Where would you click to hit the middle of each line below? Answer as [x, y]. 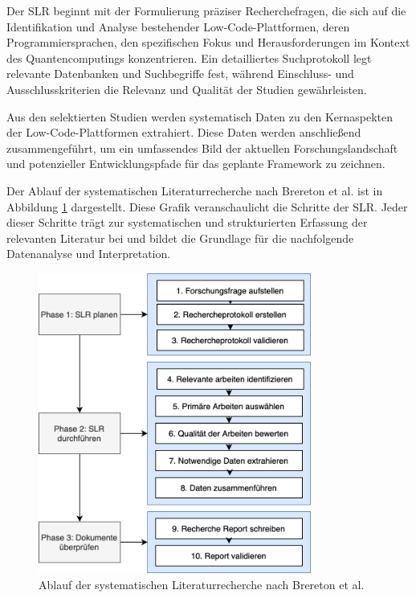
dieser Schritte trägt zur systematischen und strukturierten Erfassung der [187, 222]
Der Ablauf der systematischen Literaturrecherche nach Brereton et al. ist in [195, 190]
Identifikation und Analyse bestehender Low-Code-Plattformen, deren [178, 26]
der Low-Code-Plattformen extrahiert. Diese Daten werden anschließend [184, 132]
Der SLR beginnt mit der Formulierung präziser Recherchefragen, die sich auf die [206, 10]
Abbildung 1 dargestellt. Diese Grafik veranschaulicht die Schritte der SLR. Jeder [207, 206]
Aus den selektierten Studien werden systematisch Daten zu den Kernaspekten [200, 116]
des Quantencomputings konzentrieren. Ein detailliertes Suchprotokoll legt [189, 57]
